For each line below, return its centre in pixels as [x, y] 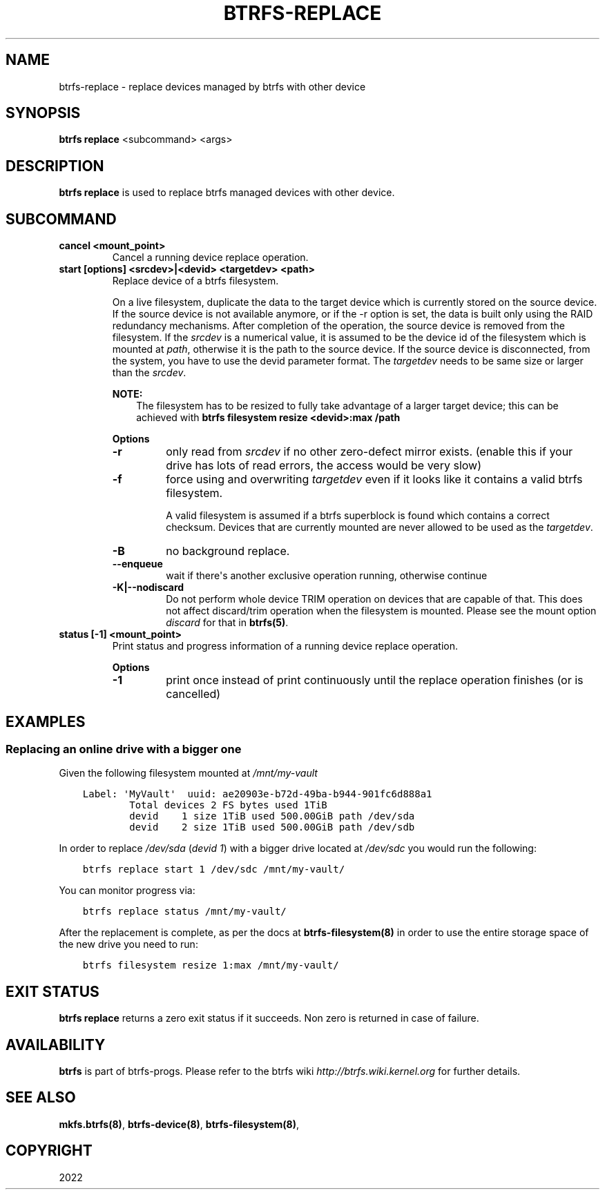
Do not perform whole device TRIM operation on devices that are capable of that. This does [374, 599]
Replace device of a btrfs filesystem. [195, 281]
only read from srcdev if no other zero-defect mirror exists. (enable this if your [369, 452]
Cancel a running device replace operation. [210, 258]
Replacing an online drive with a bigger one [124, 749]
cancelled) [193, 694]
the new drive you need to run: [128, 944]
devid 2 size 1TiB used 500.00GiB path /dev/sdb [272, 827]
